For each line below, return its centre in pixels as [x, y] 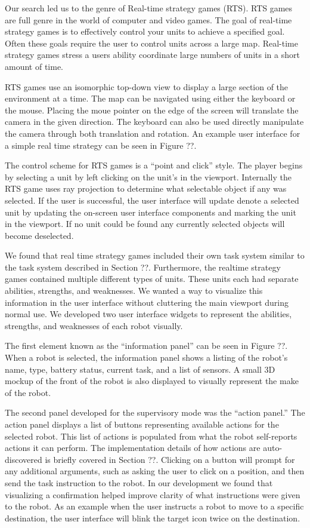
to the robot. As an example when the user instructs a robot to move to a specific [154, 506]
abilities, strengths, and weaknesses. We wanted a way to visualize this [134, 291]
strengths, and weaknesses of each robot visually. [94, 325]
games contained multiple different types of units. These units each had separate [152, 279]
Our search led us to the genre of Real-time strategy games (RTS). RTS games [149, 8]
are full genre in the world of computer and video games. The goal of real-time [148, 19]
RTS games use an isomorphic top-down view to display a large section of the [147, 86]
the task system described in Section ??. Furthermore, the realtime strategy [143, 267]
